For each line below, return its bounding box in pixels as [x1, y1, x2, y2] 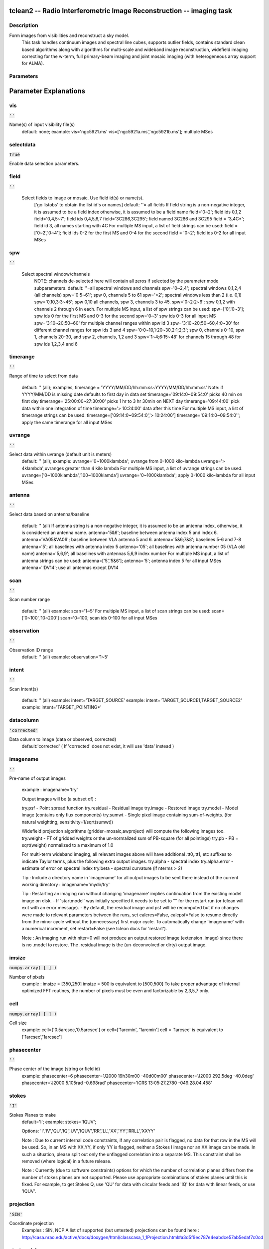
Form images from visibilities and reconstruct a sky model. [9, 32, 130, 38]
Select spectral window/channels [21, 271, 90, 277]
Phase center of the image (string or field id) [9, 1066, 101, 1072]
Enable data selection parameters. [9, 160, 80, 167]
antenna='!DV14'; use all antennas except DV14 [21, 565, 119, 571]
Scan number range [9, 597, 50, 603]
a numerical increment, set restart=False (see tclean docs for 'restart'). [21, 926, 167, 932]
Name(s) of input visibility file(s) [9, 121, 75, 127]
